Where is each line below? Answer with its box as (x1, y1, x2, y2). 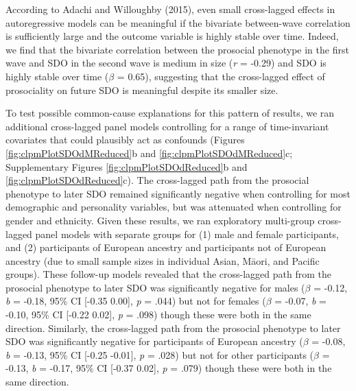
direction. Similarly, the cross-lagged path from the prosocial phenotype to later (5, 320, 341, 335)
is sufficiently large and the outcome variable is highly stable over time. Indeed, (5, 29, 339, 43)
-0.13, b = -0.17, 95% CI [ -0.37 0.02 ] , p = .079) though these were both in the (5, 361, 332, 375)
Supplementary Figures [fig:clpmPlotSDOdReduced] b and (5, 159, 248, 174)
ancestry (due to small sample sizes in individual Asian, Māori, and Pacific (5, 253, 320, 268)
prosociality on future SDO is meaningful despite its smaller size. (5, 82, 278, 97)
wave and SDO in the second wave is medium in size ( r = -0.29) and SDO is (5, 56, 327, 70)
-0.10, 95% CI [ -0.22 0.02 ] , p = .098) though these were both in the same (5, 307, 311, 322)
